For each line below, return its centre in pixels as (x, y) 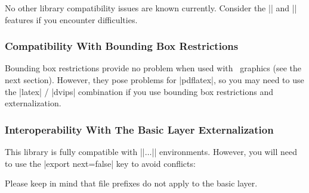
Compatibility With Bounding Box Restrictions (122, 46)
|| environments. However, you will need (225, 151)
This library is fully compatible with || (75, 151)
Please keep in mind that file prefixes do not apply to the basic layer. (131, 183)
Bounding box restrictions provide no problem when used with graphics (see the (153, 68)
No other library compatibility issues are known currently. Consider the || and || (151, 8)
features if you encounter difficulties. (71, 19)
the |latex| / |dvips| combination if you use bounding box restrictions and (139, 91)
